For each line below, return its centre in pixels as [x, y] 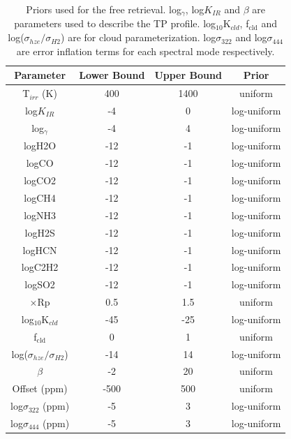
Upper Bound [188, 75]
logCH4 [40, 198]
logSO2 [40, 284]
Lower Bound [112, 75]
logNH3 [40, 215]
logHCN [40, 250]
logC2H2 [40, 267]
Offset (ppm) [40, 388]
